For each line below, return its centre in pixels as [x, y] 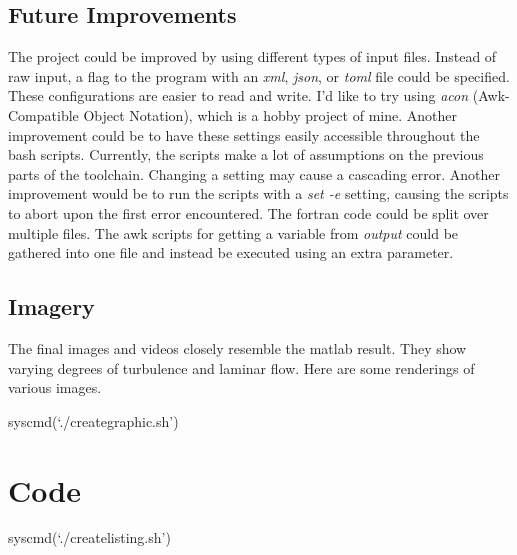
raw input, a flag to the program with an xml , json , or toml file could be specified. [259, 75]
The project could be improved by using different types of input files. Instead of [252, 56]
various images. [55, 387]
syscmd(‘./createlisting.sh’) [89, 537]
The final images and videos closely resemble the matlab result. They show [237, 347]
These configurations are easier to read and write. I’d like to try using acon [238, 95]
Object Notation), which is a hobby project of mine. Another [270, 114]
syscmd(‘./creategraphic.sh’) [93, 420]
